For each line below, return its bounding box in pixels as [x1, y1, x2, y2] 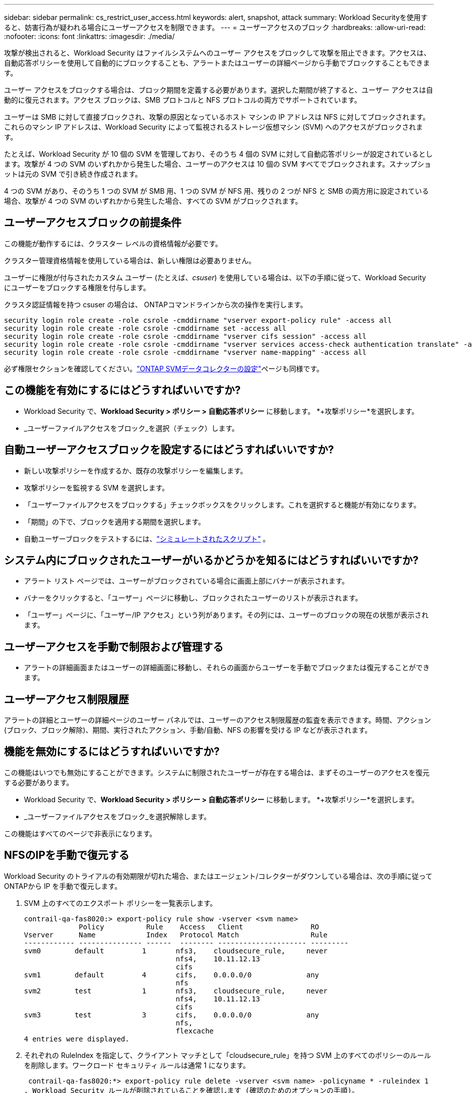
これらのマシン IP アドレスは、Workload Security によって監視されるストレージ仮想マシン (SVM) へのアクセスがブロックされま [4, 123, 423, 131]
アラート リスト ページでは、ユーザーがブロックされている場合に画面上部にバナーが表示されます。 [24, 577, 349, 586]
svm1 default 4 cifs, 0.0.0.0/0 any [24, 970, 319, 979]
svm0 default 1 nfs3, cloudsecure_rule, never [24, 946, 327, 955]
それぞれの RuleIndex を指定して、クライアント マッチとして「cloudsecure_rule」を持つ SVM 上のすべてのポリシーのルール [24, 1050, 431, 1059]
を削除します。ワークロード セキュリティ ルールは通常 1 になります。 [24, 1060, 250, 1069]
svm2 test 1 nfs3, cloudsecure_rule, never [24, 986, 327, 995]
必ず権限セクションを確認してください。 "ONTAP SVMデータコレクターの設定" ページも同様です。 [4, 364, 323, 373]
